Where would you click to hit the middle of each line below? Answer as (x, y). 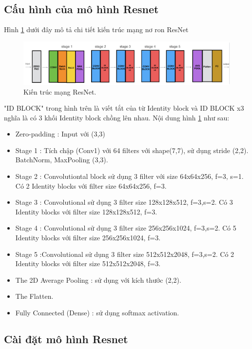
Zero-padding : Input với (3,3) (60, 134)
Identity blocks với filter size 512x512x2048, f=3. (88, 263)
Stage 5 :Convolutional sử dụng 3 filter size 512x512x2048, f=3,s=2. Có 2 (125, 254)
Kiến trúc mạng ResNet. (60, 91)
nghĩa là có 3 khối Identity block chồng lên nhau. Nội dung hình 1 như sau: (117, 117)
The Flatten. (34, 296)
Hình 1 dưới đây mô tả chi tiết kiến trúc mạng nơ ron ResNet (96, 29)
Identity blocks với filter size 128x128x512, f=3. (86, 211)
